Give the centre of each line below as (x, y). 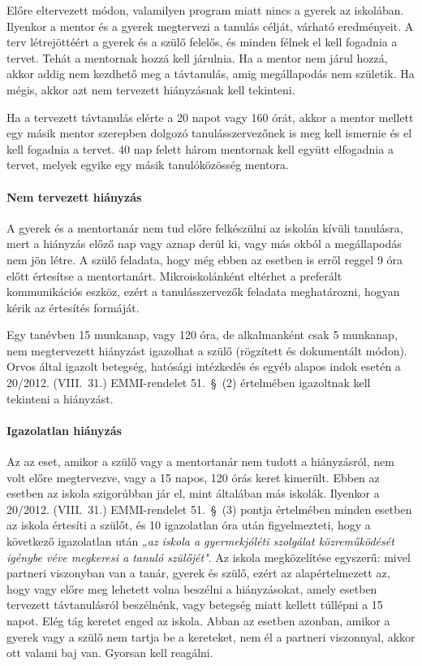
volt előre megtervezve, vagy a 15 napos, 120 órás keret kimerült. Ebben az (193, 477)
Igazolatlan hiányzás (64, 430)
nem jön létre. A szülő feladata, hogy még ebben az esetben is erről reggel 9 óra (205, 259)
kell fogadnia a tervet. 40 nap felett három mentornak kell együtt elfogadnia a (200, 148)
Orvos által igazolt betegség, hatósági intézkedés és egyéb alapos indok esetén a (204, 366)
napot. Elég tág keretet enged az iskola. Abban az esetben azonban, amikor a (198, 620)
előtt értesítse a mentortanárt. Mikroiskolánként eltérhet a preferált (174, 275)
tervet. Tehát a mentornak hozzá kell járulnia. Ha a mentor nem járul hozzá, (197, 57)
